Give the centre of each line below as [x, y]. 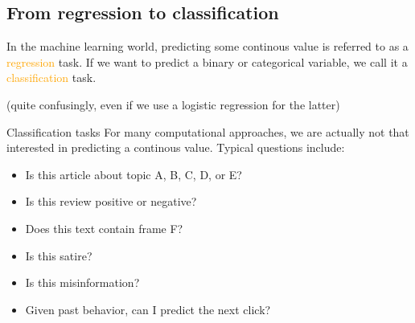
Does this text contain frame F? [104, 228]
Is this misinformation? [82, 282]
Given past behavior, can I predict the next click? [148, 309]
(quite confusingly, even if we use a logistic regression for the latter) [173, 104]
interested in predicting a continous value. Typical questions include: [176, 147]
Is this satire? [59, 255]
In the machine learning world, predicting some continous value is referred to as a [207, 46]
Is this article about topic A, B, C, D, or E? [134, 174]
